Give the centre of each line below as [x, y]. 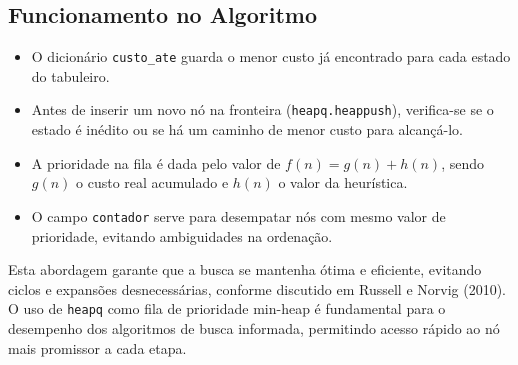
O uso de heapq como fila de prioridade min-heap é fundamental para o [227, 308]
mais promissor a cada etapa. [97, 347]
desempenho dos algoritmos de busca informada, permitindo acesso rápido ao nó [254, 327]
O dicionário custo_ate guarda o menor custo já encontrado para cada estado [271, 56]
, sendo [463, 162]
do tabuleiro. [70, 75]
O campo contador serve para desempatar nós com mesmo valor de [238, 215]
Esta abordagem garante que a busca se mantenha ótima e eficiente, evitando [245, 269]
